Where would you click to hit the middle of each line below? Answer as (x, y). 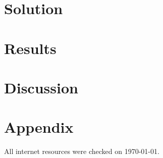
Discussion (41, 87)
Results (30, 48)
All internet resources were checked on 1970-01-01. (82, 151)
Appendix (39, 127)
